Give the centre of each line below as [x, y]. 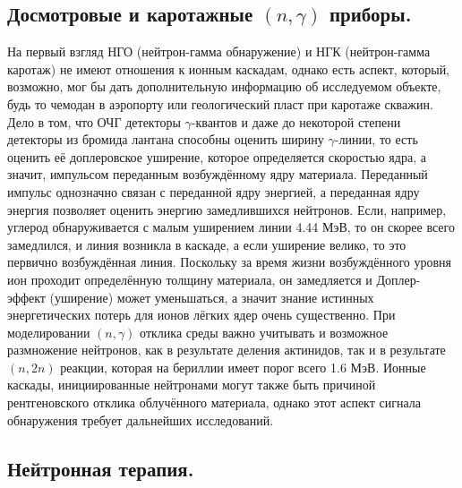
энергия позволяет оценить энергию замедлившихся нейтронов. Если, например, [227, 209]
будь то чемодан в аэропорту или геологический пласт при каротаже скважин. [220, 103]
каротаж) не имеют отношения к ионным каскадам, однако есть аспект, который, [229, 68]
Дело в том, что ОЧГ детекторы [94, 121]
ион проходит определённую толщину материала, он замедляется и [190, 279]
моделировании [49, 332]
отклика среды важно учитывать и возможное [264, 332]
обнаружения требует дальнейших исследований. [141, 420]
